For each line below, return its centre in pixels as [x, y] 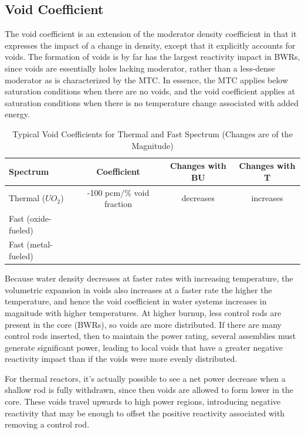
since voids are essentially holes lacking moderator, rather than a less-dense [140, 68]
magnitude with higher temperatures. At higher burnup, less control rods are [143, 312]
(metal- [40, 244]
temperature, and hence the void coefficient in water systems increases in [136, 301]
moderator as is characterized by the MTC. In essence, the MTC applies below [147, 79]
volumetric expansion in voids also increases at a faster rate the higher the [138, 289]
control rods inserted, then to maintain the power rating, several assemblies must [150, 336]
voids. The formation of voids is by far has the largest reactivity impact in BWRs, [152, 57]
